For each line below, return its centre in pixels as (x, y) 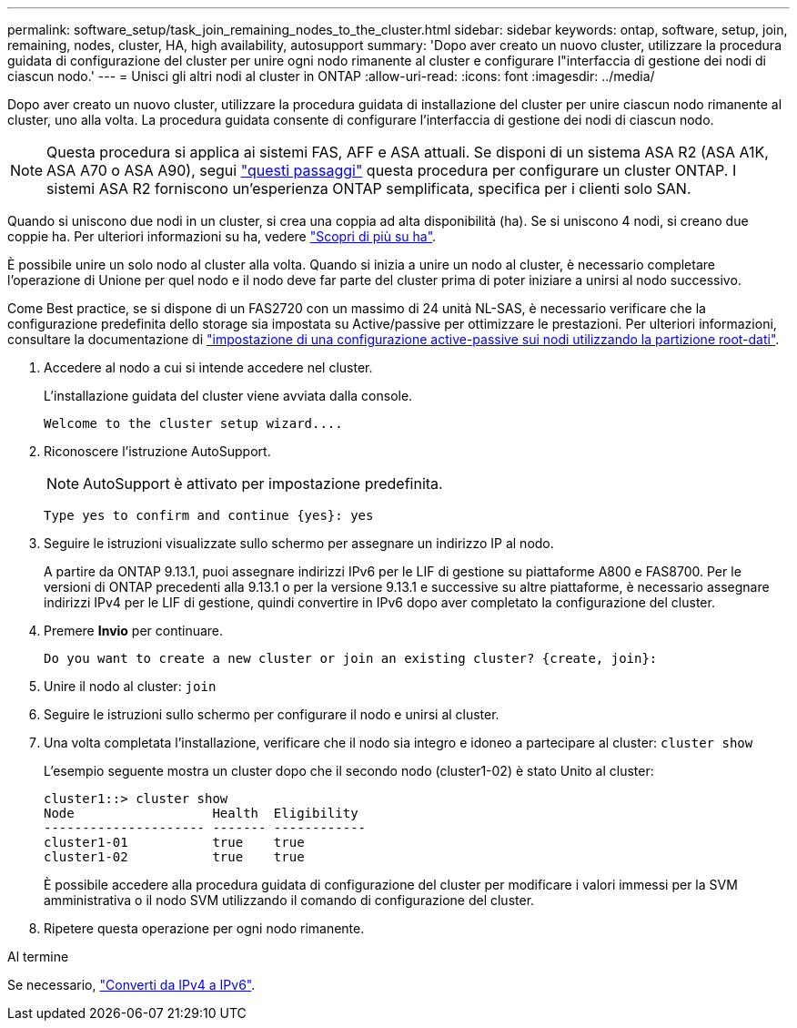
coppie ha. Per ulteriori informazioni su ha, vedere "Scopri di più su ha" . (222, 236)
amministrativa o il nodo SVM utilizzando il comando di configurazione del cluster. (289, 900)
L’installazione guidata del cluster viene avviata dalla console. (228, 396)
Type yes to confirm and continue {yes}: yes (209, 515)
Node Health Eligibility (201, 813)
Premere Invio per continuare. (134, 631)
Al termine (38, 957)
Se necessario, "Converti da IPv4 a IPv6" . (131, 985)
